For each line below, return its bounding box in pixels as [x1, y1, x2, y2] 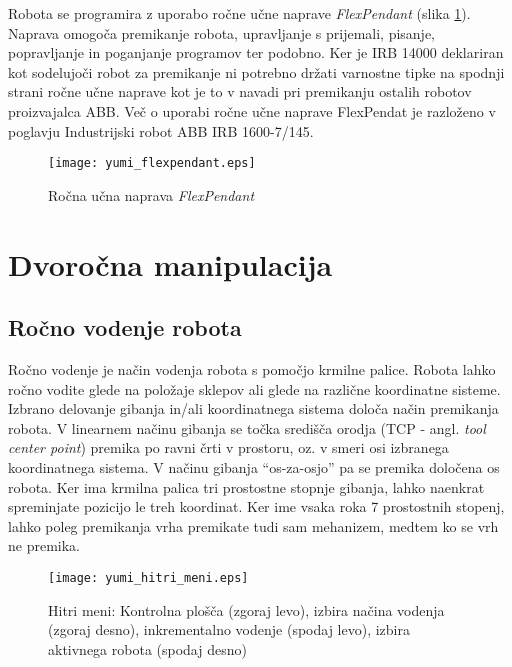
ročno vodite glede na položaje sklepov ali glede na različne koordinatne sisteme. [8, 378, 501, 399]
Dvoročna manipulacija [8, 243, 333, 284]
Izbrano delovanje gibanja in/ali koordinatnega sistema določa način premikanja [8, 398, 499, 419]
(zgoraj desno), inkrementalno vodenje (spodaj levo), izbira [48, 619, 410, 640]
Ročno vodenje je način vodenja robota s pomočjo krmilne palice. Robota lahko [8, 358, 496, 379]
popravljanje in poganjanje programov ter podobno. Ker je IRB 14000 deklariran [8, 42, 504, 63]
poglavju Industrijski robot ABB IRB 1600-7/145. [8, 120, 314, 141]
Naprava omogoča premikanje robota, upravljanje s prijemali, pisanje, [8, 22, 436, 43]
